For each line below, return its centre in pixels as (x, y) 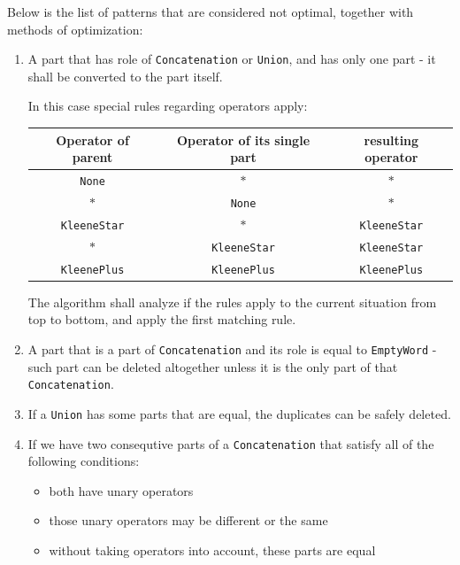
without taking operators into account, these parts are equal (212, 550)
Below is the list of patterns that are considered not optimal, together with (211, 12)
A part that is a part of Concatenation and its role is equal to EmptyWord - (232, 348)
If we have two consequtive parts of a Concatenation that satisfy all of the (231, 443)
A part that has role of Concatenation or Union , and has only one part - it (232, 59)
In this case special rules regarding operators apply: (168, 106)
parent (92, 157)
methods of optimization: (75, 29)
